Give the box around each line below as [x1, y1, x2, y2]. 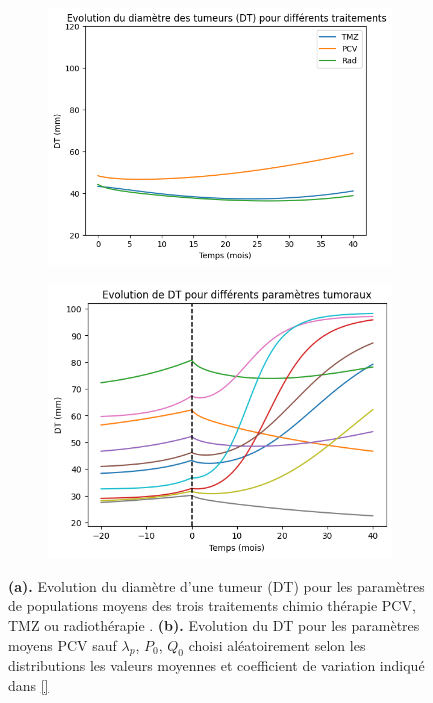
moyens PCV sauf [8, 634, 117, 655]
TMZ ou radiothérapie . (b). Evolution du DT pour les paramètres [8, 614, 420, 635]
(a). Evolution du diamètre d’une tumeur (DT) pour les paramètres [8, 575, 425, 596]
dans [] [8, 674, 49, 695]
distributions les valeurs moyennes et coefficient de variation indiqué [8, 655, 425, 676]
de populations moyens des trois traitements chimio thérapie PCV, [8, 595, 416, 616]
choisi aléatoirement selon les [188, 634, 366, 655]
